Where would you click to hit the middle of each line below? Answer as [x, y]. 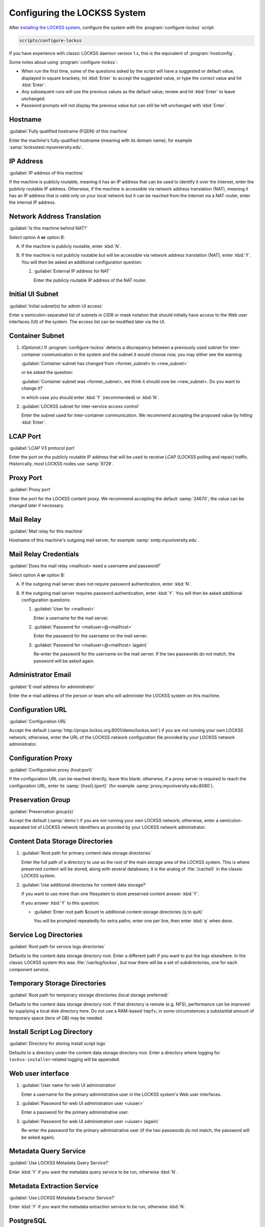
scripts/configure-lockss [51, 40]
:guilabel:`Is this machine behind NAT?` [48, 228]
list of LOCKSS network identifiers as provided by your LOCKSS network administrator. [118, 827]
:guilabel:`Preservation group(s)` [42, 811]
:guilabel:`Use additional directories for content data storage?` [84, 885]
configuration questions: [46, 600]
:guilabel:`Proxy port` [30, 490]
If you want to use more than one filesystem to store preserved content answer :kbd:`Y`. [110, 894]
